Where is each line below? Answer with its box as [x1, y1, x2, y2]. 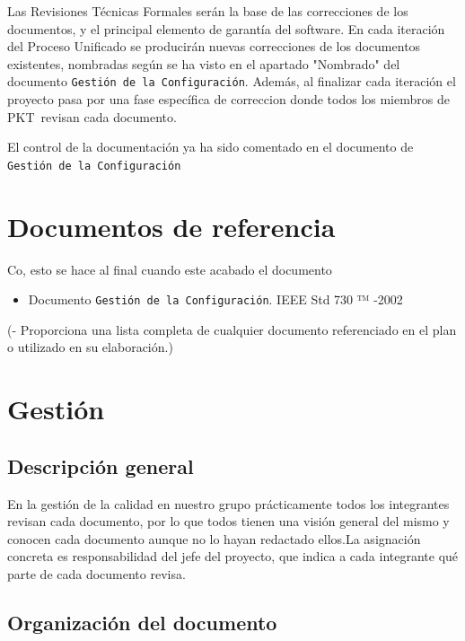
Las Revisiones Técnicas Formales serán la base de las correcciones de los [7, 2, 408, 20]
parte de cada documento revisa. [7, 564, 186, 583]
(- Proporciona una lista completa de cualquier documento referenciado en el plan [7, 320, 457, 338]
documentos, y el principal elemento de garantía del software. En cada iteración [7, 19, 445, 38]
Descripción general [7, 452, 194, 479]
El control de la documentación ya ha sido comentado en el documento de [7, 137, 414, 156]
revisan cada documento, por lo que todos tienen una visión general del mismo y [7, 512, 450, 531]
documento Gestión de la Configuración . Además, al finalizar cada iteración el [7, 72, 456, 91]
